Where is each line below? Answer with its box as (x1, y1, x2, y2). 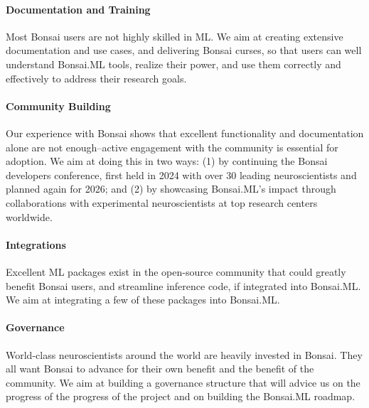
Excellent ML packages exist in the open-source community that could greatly (6, 264, 346, 279)
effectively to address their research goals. (6, 70, 187, 85)
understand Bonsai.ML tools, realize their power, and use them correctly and (6, 56, 341, 71)
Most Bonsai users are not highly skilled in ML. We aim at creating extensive (6, 28, 343, 43)
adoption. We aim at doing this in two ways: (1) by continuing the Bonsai (6, 154, 328, 168)
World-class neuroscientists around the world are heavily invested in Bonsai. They (6, 347, 363, 362)
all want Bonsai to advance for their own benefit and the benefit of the (6, 361, 314, 376)
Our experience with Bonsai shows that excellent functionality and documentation (6, 125, 364, 140)
